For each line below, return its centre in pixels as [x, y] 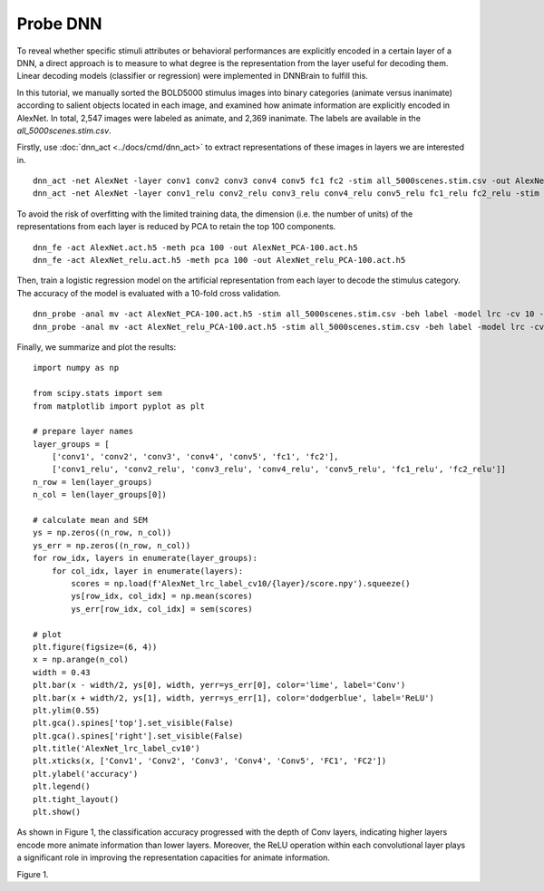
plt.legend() [62, 787]
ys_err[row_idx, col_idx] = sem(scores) [162, 609]
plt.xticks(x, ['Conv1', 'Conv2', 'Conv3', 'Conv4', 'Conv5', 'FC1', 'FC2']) [210, 761]
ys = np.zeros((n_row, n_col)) [102, 533]
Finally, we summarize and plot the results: [97, 347]
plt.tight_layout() [76, 799]
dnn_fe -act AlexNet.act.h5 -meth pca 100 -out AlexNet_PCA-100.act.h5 [195, 247]
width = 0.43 [62, 672]
